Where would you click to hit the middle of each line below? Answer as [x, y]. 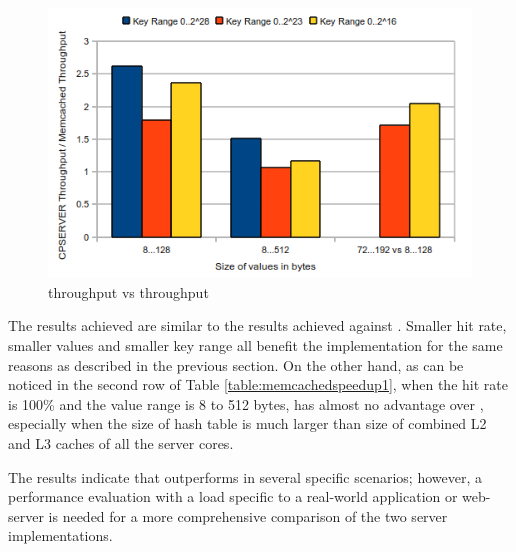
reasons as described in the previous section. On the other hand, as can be [236, 364]
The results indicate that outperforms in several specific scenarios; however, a [245, 476]
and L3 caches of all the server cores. [121, 442]
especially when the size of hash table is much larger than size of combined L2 [247, 423]
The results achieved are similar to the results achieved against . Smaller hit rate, [257, 325]
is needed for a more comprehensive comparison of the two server [248, 515]
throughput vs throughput [128, 291]
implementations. [60, 535]
